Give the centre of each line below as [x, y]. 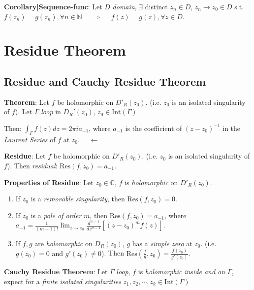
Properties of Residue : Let [49, 182]
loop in [51, 112]
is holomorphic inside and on [182, 271]
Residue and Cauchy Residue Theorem [105, 81]
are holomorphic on [63, 243]
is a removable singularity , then [78, 199]
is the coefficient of [154, 128]
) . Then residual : [32, 165]
